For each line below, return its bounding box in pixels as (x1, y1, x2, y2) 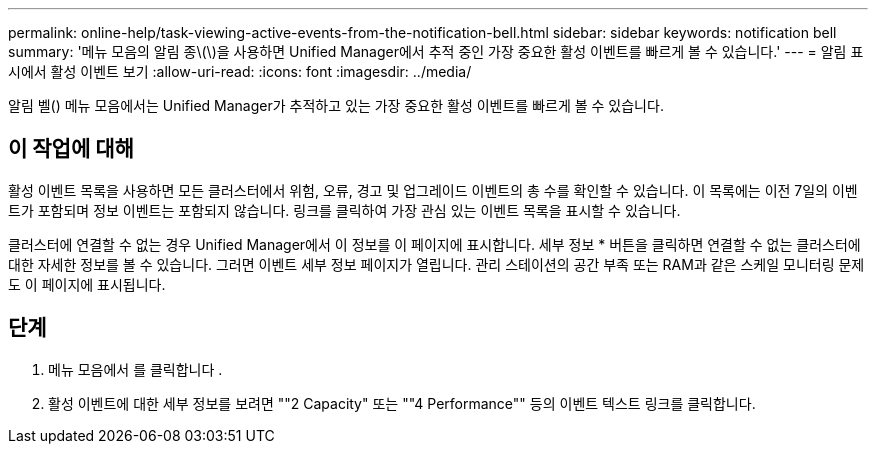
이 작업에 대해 (8, 136, 134, 162)
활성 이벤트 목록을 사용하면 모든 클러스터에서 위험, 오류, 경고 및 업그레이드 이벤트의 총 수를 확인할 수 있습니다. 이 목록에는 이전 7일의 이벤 (8, 181, 858, 199)
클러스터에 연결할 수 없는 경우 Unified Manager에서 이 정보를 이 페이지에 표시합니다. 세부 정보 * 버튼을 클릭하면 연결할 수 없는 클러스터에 (8, 235, 861, 253)
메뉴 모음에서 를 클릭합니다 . (48, 360, 223, 378)
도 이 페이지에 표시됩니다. (8, 275, 166, 293)
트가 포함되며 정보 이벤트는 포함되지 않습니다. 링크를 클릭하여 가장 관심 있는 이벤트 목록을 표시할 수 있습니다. (8, 201, 681, 219)
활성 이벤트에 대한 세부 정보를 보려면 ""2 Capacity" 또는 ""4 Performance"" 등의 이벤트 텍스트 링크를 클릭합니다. (48, 394, 756, 412)
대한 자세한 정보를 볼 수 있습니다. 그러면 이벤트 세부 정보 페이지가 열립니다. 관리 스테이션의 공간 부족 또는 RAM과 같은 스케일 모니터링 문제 (8, 255, 865, 273)
